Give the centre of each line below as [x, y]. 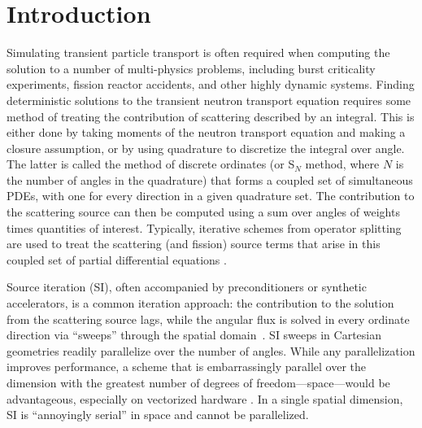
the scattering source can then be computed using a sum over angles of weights [203, 212]
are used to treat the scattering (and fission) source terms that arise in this [194, 244]
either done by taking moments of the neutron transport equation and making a [206, 132]
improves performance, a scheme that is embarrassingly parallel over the [187, 367]
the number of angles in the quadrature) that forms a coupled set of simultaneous [210, 179]
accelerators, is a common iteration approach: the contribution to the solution [200, 303]
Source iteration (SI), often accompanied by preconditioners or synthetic [187, 287]
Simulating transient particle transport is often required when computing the [198, 52]
